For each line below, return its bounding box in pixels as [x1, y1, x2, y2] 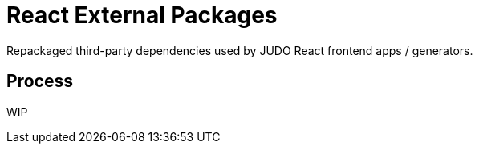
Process [6, 71, 73, 92]
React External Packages [6, 2, 278, 29]
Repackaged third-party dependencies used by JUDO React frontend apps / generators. [6, 43, 473, 57]
